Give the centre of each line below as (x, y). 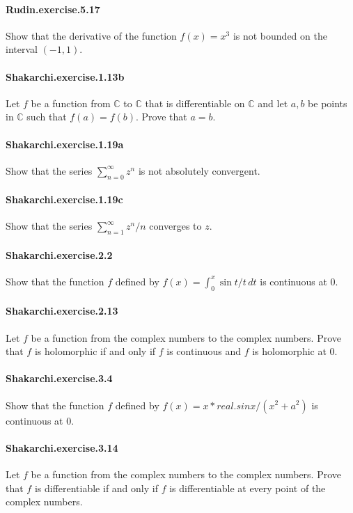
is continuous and (204, 351)
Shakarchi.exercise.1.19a (65, 144)
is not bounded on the (280, 35)
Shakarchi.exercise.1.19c (64, 199)
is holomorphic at (289, 351)
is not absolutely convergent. (199, 170)
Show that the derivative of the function (91, 35)
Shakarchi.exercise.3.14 (62, 447)
